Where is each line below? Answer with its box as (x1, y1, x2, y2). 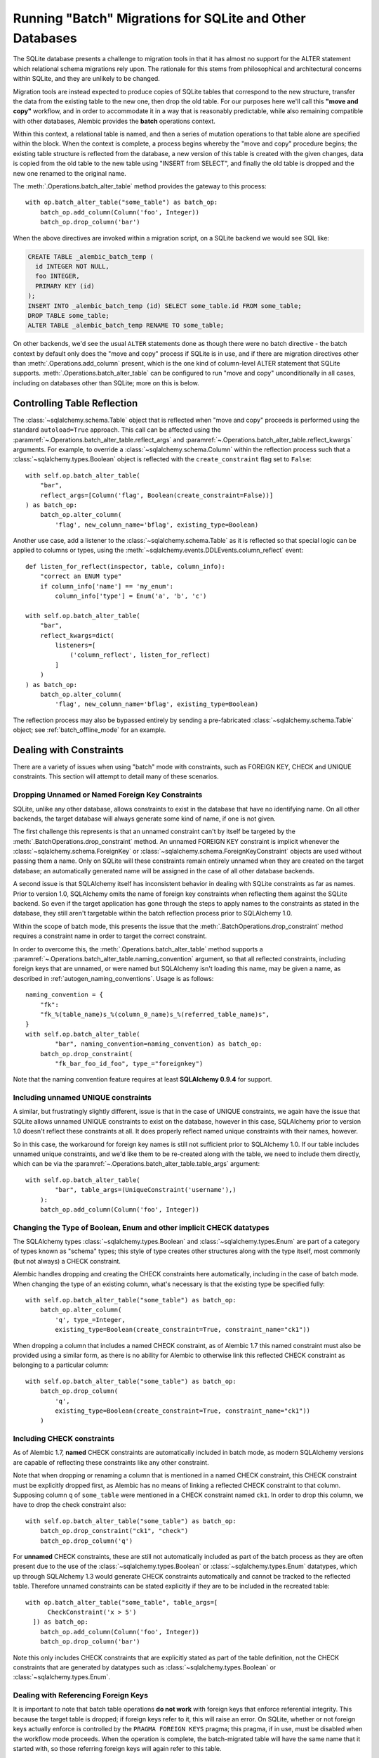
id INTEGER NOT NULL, (35, 262, 110, 270)
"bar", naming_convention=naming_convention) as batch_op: (55, 1040, 262, 1048)
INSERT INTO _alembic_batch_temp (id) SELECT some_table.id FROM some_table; (27, 302, 302, 309)
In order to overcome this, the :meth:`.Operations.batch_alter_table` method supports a (13, 944, 263, 953)
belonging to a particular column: (13, 1361, 109, 1369)
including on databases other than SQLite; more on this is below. (13, 378, 199, 387)
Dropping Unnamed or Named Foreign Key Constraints (13, 790, 203, 800)
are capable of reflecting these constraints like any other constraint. (13, 1458, 210, 1466)
